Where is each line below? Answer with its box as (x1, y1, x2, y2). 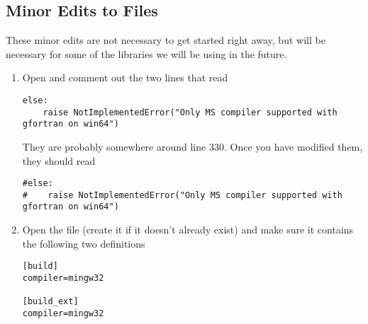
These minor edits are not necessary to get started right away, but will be (6, 33, 325, 47)
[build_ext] (22, 296, 79, 307)
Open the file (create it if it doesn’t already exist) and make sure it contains (22, 222, 354, 237)
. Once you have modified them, (223, 139, 363, 154)
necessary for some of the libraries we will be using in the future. (6, 46, 287, 61)
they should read (22, 153, 96, 168)
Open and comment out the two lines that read (22, 70, 228, 85)
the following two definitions (22, 236, 145, 250)
